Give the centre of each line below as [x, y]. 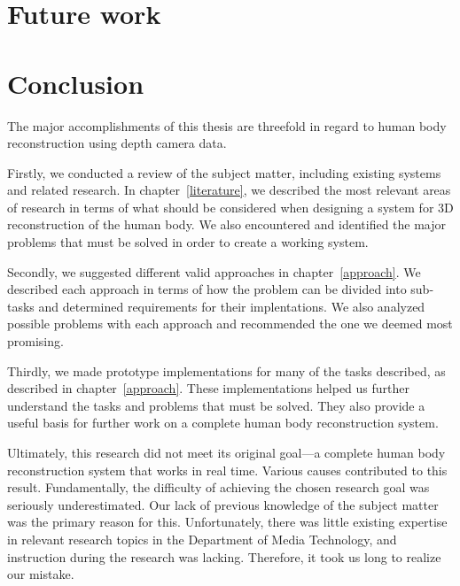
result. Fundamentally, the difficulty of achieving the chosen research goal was [218, 487]
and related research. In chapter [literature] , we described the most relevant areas [229, 190]
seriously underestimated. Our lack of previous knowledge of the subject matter [223, 504]
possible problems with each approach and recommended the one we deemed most [230, 324]
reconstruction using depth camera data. [117, 143]
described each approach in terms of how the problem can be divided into [207, 289]
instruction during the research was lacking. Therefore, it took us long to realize [224, 556]
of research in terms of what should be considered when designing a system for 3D [230, 207]
